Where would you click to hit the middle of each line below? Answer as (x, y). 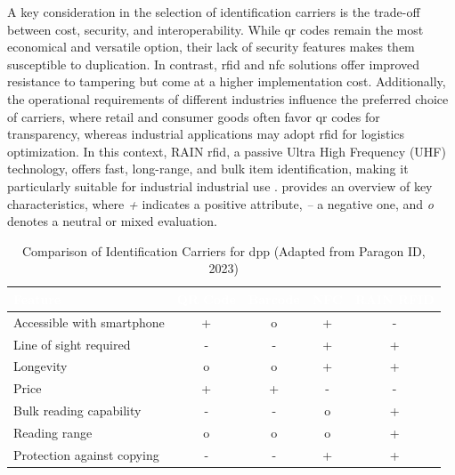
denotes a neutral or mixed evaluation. (112, 221)
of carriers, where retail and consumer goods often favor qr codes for (194, 116)
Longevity (41, 366)
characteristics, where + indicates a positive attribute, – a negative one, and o (220, 203)
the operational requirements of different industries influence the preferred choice (228, 98)
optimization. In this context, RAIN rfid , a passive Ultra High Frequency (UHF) (227, 151)
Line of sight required (72, 344)
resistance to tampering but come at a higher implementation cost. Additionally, (227, 81)
